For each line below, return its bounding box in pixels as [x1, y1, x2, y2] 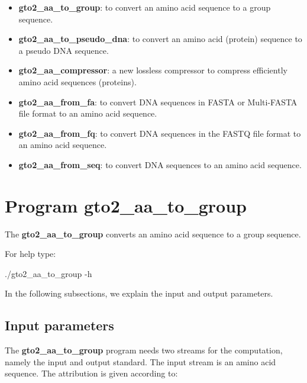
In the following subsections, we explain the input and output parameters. [5, 287, 273, 300]
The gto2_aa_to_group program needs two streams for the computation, [5, 344, 283, 356]
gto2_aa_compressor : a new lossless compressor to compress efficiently [18, 64, 287, 76]
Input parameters [5, 316, 114, 334]
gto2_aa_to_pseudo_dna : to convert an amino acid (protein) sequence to [18, 33, 302, 45]
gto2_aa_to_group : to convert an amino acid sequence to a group [18, 1, 271, 13]
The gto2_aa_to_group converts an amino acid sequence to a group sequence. [5, 227, 301, 240]
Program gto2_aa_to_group [5, 193, 247, 217]
